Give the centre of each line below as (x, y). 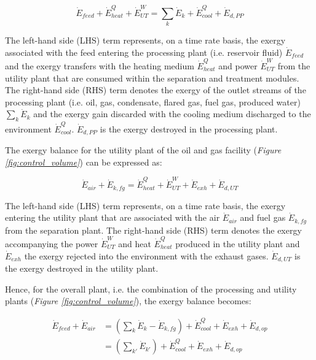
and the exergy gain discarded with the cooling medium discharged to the (172, 114)
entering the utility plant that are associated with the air (113, 217)
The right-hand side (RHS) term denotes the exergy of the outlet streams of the (156, 90)
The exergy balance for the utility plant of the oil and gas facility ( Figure (143, 150)
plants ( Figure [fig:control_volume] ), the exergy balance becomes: (128, 301)
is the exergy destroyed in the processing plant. (189, 128)
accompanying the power (52, 244)
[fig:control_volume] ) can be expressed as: (84, 162)
